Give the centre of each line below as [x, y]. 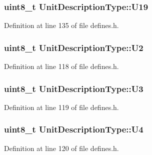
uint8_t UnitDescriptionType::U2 [74, 47]
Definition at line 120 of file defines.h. [61, 148]
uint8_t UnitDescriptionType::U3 [74, 88]
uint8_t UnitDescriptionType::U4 [74, 129]
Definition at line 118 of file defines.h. [61, 66]
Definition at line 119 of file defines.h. [61, 107]
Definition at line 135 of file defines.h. [61, 25]
